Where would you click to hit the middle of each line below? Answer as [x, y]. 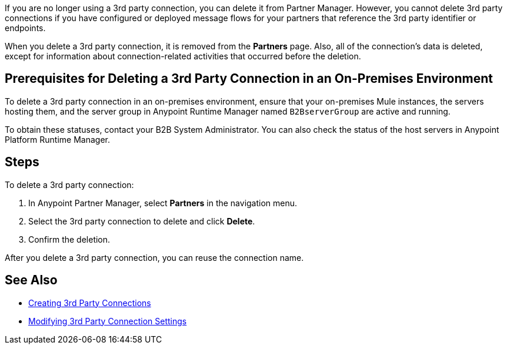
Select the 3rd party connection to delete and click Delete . [142, 221]
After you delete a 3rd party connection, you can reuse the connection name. [154, 257]
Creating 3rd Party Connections [90, 303]
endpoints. [25, 28]
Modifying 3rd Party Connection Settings [108, 321]
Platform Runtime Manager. [57, 139]
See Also [31, 280]
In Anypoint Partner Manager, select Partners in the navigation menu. [163, 203]
